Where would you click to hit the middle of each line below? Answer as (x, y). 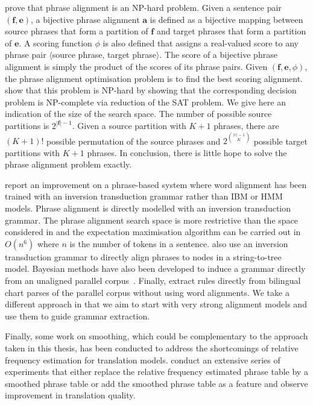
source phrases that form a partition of (77, 31)
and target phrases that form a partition (231, 31)
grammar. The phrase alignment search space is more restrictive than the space (151, 220)
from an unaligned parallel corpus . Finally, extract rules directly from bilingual (153, 280)
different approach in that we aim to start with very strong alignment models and (156, 304)
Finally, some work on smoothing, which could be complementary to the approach (156, 336)
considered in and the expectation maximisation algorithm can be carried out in (153, 232)
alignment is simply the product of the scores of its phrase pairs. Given (136, 66)
